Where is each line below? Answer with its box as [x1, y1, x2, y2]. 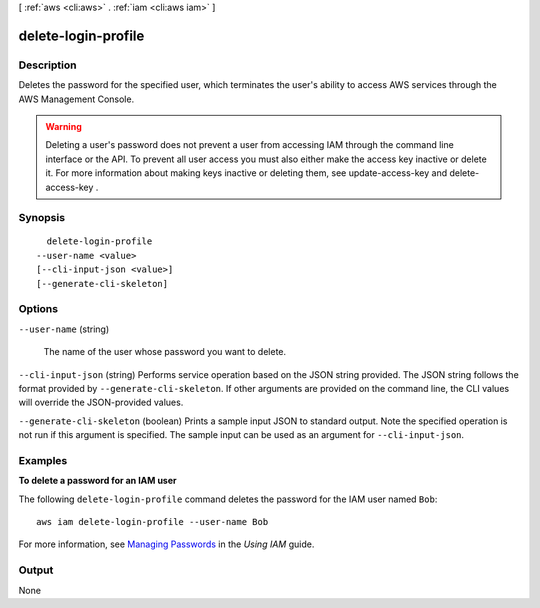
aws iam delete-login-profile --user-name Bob [36, 516, 269, 528]
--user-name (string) [18, 323, 110, 335]
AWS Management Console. [18, 93, 135, 105]
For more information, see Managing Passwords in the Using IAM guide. [18, 538, 315, 550]
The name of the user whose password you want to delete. [43, 346, 287, 358]
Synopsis [18, 211, 65, 225]
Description [18, 58, 77, 72]
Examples [18, 453, 68, 467]
